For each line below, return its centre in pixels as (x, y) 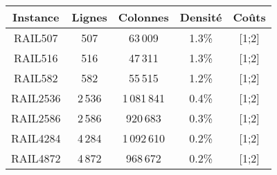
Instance (36, 17)
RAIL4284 (36, 138)
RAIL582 (36, 78)
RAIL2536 (36, 98)
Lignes (89, 17)
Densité (201, 17)
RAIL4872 (36, 158)
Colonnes (143, 17)
